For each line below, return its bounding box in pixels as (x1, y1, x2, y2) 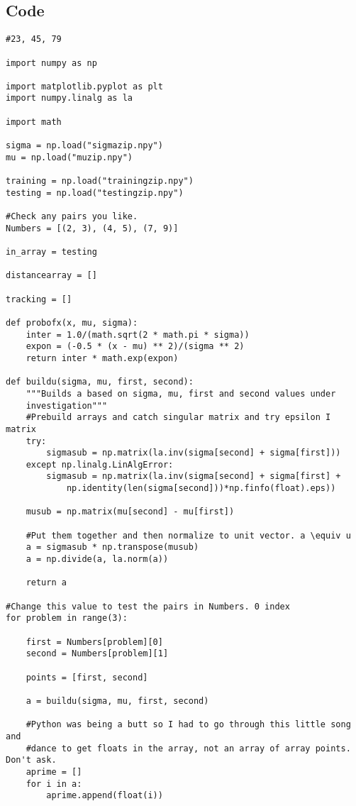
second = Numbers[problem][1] (26, 648, 169, 659)
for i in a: (26, 778, 82, 789)
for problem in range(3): (6, 613, 128, 624)
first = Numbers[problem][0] (26, 636, 163, 647)
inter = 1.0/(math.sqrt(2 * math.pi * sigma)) (26, 329, 250, 340)
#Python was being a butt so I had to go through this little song (26, 719, 351, 730)
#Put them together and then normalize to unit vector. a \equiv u (26, 530, 351, 541)
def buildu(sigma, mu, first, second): (6, 377, 194, 387)
